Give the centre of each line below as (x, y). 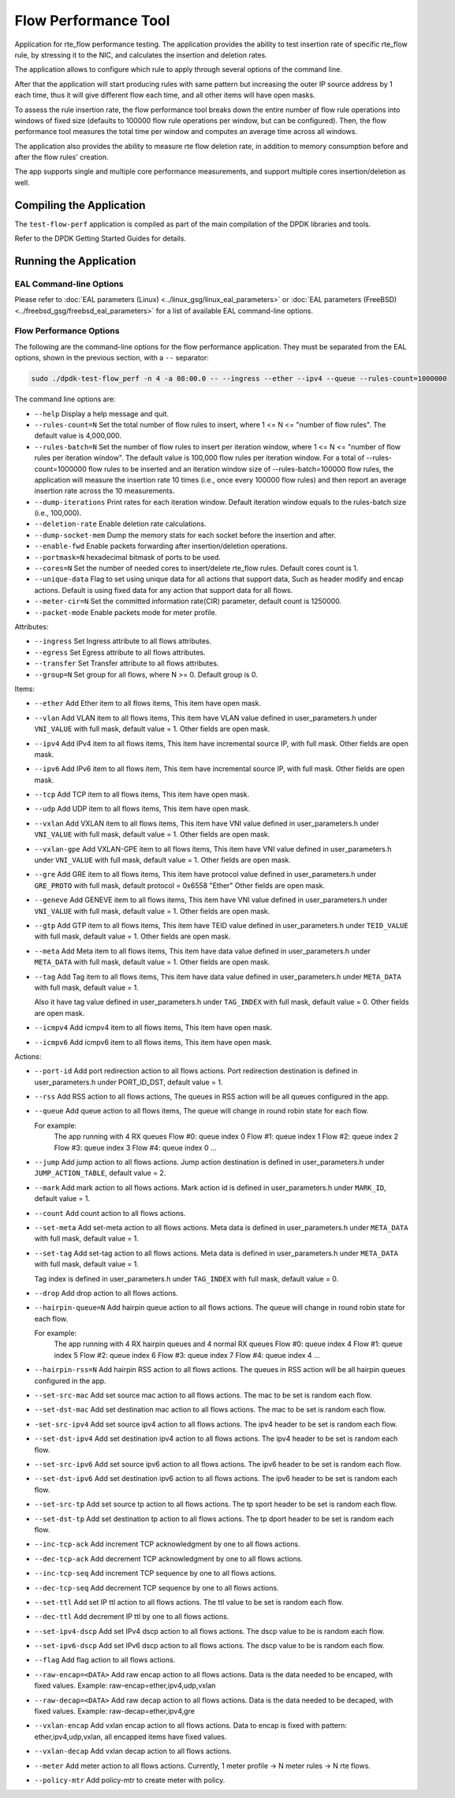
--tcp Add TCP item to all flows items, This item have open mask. (142, 795)
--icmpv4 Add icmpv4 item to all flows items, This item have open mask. (153, 1028)
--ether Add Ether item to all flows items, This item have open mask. (148, 703)
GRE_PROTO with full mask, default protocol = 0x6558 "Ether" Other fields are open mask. (180, 885)
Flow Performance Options (67, 331)
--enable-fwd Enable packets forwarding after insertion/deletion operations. (161, 546)
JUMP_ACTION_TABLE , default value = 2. (100, 1173)
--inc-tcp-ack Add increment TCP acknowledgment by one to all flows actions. (168, 1544)
